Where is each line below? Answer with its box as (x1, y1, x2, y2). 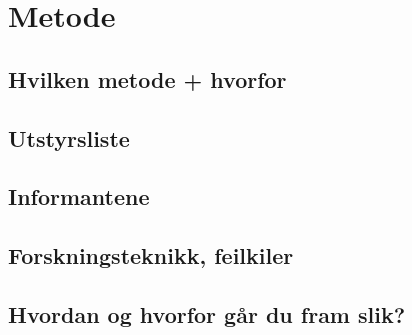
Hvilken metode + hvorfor (8, 63, 287, 94)
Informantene (8, 181, 150, 212)
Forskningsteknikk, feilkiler (8, 240, 294, 271)
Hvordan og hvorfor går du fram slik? (8, 298, 406, 329)
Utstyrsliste (8, 122, 130, 153)
